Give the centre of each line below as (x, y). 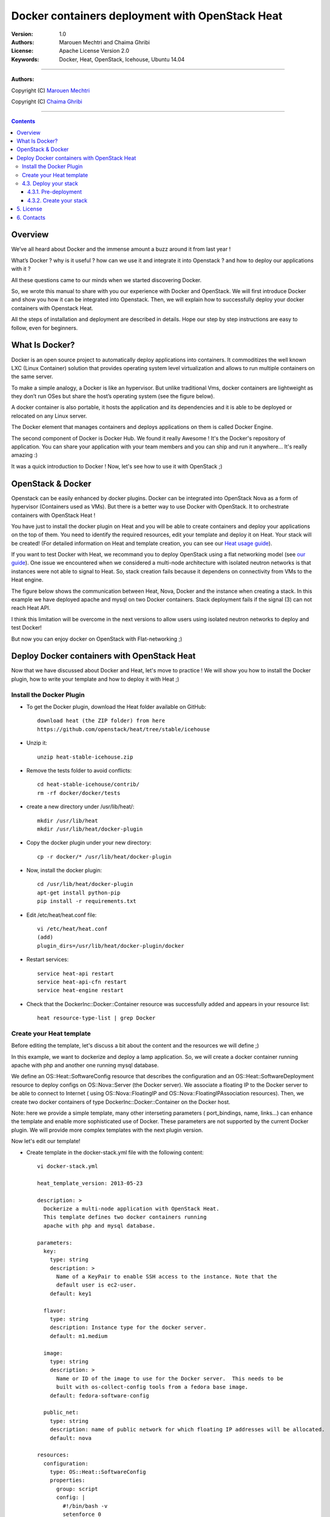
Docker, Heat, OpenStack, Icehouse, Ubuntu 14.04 (122, 59)
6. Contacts (31, 217)
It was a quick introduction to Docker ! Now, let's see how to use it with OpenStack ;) (117, 466)
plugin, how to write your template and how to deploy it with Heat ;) (95, 679)
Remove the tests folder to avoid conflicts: (79, 770)
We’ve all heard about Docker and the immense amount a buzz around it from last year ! (121, 249)
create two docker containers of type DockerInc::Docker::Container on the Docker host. (121, 1102)
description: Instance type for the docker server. (128, 1328)
